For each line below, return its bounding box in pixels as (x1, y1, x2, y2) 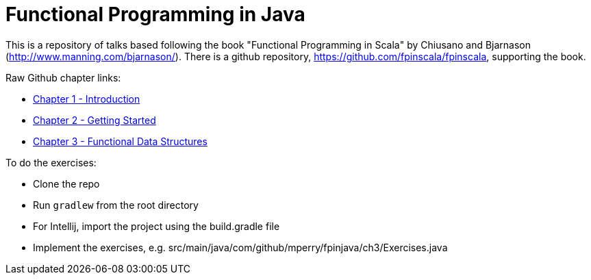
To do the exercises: (5, 156, 97, 168)
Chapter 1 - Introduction (33, 92, 140, 105)
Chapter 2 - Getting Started (33, 114, 156, 126)
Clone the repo (33, 177, 100, 190)
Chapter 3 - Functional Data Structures (33, 135, 208, 147)
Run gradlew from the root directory (33, 199, 199, 211)
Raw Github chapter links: (5, 71, 121, 84)
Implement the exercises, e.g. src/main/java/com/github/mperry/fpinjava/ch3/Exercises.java (33, 241, 448, 253)
